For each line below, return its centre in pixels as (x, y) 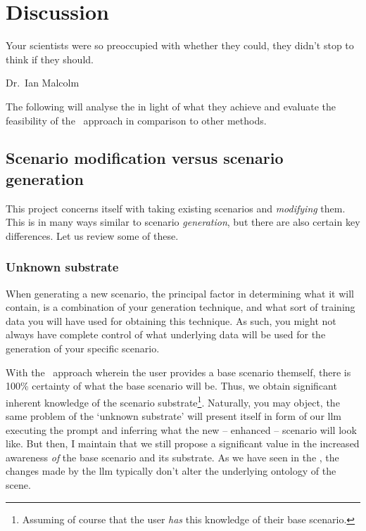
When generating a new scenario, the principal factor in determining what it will (180, 293)
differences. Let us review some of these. (92, 235)
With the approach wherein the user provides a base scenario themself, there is (178, 372)
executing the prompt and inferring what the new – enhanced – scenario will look (181, 429)
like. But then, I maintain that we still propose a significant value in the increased (183, 443)
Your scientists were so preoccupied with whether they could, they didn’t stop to (180, 45)
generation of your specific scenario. (83, 348)
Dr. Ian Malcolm (43, 83)
